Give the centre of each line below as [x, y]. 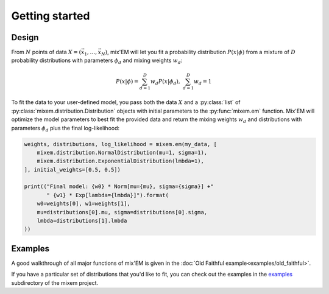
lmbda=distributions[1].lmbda [82, 221]
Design [25, 37]
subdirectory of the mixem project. [55, 282]
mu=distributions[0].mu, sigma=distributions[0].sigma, [122, 212]
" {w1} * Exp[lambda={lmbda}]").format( [108, 195]
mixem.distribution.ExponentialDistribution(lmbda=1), [120, 161]
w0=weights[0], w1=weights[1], [83, 204]
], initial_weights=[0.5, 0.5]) [73, 170]
